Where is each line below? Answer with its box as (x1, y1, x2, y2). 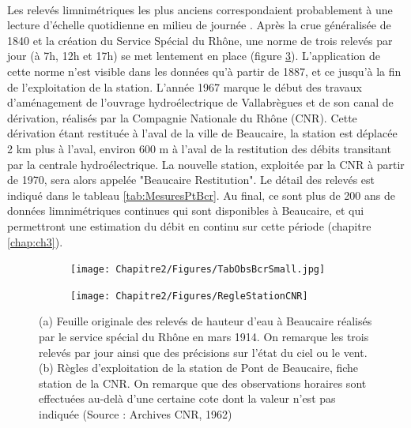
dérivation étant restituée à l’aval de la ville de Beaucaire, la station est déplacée (7, 125, 398, 141)
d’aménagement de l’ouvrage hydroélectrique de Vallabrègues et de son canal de (7, 94, 394, 111)
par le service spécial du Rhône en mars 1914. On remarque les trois (39, 329, 369, 344)
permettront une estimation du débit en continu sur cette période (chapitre (7, 217, 371, 234)
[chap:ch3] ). (7, 233, 63, 250)
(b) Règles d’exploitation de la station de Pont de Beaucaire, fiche (39, 359, 359, 376)
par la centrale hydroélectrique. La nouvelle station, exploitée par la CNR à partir (7, 156, 405, 172)
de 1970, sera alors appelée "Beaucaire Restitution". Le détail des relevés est (7, 171, 375, 188)
